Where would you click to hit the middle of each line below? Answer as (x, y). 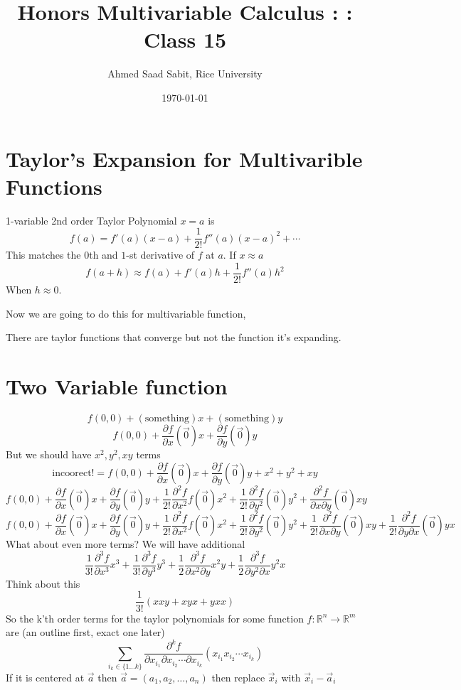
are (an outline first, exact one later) (85, 632)
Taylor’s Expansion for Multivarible (184, 158)
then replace (238, 677)
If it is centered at (45, 677)
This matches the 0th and (62, 255)
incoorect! (73, 473)
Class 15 (185, 39)
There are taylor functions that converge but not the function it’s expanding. (174, 337)
